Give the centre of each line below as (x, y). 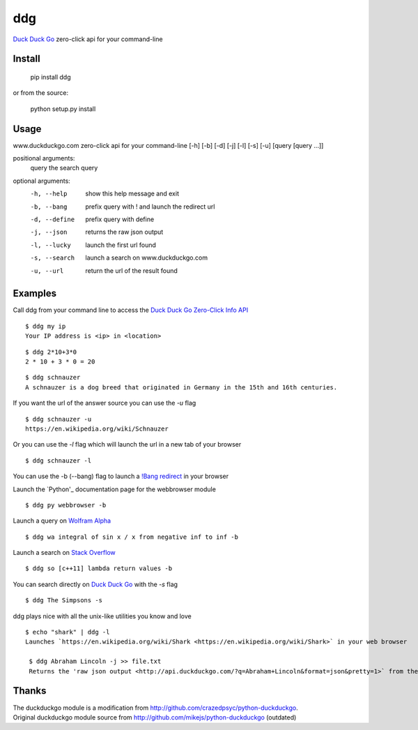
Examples (35, 293)
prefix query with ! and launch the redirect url (150, 207)
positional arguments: (44, 158)
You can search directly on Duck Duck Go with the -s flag (95, 584)
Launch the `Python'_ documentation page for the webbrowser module (114, 489)
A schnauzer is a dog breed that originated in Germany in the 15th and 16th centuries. (181, 387)
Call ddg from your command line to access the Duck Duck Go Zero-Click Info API (131, 310)
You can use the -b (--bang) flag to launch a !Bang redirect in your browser (121, 476)
